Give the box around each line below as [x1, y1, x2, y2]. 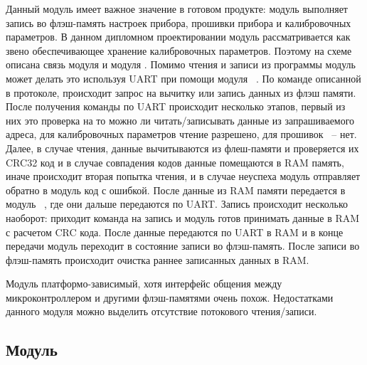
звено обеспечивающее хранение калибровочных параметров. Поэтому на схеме [6, 43, 352, 58]
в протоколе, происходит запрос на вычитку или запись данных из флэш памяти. [6, 85, 356, 100]
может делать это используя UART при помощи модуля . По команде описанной [6, 70, 361, 85]
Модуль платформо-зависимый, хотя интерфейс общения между [6, 276, 282, 291]
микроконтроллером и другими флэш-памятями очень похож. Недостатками [6, 290, 334, 305]
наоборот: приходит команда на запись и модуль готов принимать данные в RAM [6, 210, 360, 225]
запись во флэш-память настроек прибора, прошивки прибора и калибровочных [6, 15, 351, 30]
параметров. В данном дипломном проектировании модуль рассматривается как [6, 29, 351, 44]
